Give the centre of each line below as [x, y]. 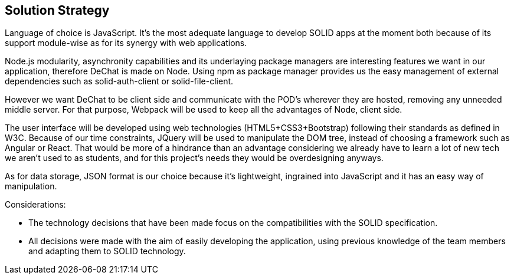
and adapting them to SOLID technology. [107, 251]
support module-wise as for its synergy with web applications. [126, 43]
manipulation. [31, 186]
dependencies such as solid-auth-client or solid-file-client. [119, 81]
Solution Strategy [57, 10]
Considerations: [35, 205]
